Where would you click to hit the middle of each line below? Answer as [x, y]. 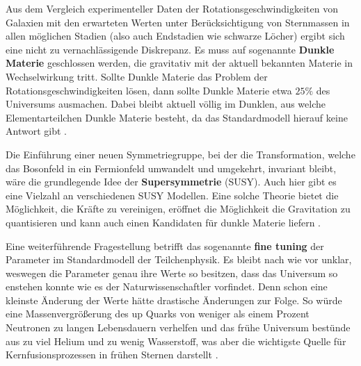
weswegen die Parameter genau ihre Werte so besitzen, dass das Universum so [172, 273]
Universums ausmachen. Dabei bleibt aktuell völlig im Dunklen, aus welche [166, 104]
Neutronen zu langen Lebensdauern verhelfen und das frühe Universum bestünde [178, 327]
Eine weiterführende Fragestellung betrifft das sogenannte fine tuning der [165, 246]
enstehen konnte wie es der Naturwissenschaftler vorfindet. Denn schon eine [167, 286]
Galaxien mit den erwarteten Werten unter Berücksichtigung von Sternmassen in [178, 22]
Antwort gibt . [36, 131]
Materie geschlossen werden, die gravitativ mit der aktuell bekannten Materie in [179, 63]
